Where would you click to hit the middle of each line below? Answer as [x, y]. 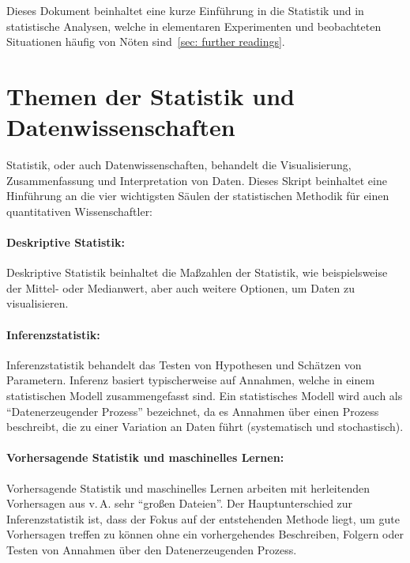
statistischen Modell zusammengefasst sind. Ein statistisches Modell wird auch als [205, 396]
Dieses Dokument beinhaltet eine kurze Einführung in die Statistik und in [185, 10]
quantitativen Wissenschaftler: [80, 211]
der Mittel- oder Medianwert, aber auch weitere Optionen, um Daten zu [181, 287]
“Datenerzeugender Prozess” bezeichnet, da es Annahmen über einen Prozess [193, 411]
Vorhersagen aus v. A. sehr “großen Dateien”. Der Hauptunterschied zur [180, 503]
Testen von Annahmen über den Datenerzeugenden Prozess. [152, 549]
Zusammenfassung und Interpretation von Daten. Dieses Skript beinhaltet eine [197, 180]
